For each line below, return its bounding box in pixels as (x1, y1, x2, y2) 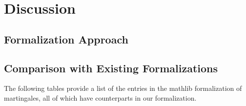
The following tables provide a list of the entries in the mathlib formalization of (4, 83, 242, 93)
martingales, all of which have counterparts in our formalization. (4, 92, 197, 103)
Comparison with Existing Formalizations (4, 60, 218, 75)
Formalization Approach (4, 31, 128, 46)
